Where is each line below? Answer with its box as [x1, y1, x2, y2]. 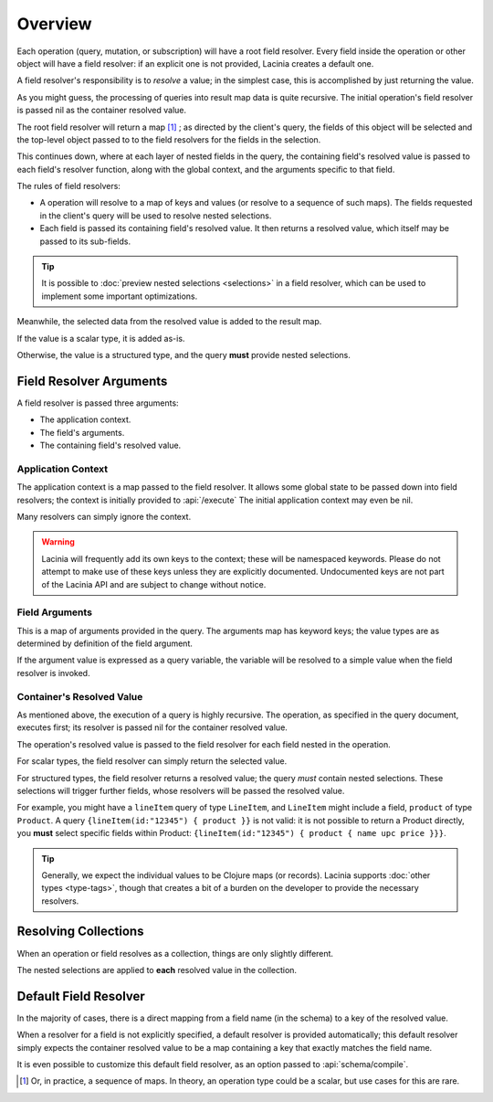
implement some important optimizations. [41, 291, 198, 302]
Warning [41, 536, 75, 547]
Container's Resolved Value [16, 690, 143, 703]
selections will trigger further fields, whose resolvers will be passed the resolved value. [16, 785, 345, 796]
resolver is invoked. [16, 667, 90, 678]
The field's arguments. [39, 427, 125, 438]
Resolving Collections [16, 924, 144, 939]
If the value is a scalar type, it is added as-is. [16, 333, 185, 344]
